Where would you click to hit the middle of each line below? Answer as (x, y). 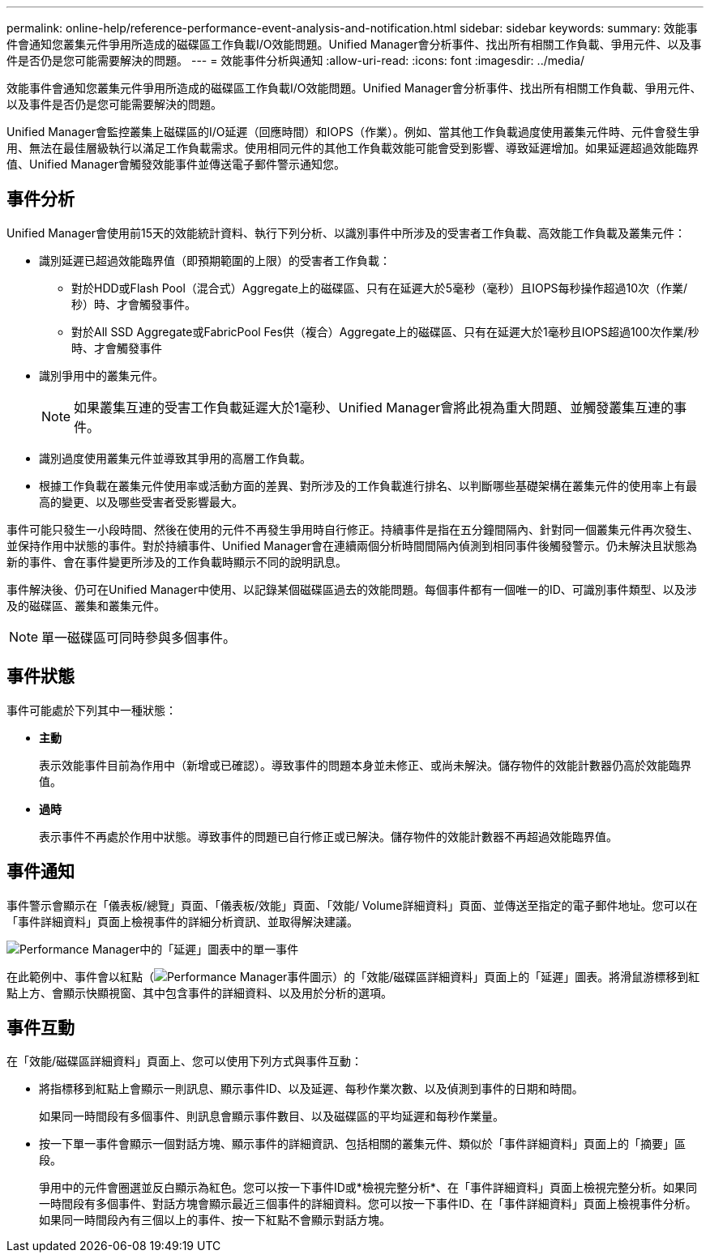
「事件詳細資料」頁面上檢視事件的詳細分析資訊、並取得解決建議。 (182, 921)
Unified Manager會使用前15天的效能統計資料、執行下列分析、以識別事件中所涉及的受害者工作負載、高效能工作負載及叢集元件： (346, 233)
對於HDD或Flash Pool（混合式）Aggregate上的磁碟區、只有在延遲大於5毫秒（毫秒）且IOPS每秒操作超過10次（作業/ (380, 288)
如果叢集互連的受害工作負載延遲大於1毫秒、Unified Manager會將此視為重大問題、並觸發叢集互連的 (374, 407)
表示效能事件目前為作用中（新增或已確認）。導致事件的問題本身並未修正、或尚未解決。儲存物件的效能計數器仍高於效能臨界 (365, 765)
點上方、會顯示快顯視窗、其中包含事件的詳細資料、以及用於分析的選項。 (199, 992)
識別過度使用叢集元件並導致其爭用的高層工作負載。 (175, 458)
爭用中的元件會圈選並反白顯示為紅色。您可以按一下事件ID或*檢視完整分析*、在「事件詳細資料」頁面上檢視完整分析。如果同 (368, 1188)
